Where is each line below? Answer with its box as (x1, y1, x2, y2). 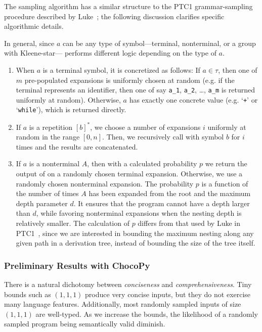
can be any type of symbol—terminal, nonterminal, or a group (63, 37, 256, 48)
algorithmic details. (4, 21, 64, 31)
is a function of (201, 178, 248, 188)
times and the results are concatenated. (16, 141, 138, 152)
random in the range (16, 131, 80, 142)
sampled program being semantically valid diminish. (4, 318, 165, 329)
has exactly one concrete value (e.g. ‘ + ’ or (129, 94, 258, 105)
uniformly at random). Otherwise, (16, 94, 121, 105)
